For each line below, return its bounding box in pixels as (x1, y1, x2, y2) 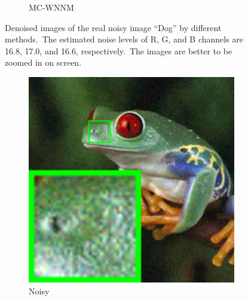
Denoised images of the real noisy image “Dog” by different (5, 21, 222, 33)
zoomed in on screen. (5, 56, 82, 69)
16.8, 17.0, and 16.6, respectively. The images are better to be (5, 44, 232, 57)
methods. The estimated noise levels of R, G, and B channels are (5, 33, 244, 45)
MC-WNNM (29, 1, 74, 13)
